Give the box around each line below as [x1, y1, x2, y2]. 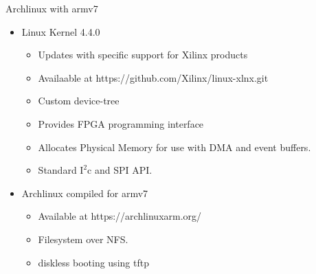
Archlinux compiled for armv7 [21, 185, 148, 200]
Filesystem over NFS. [38, 231, 128, 246]
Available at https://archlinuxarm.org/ [38, 209, 202, 223]
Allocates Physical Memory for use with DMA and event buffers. [38, 139, 311, 154]
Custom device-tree [38, 93, 120, 108]
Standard [38, 163, 77, 177]
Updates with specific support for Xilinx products [38, 47, 248, 62]
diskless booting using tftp [38, 255, 149, 269]
